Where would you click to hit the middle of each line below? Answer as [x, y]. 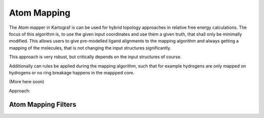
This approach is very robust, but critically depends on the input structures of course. [95, 57]
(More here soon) [27, 82]
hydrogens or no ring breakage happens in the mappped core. [72, 72]
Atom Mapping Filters [43, 105]
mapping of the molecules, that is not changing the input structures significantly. [90, 48]
